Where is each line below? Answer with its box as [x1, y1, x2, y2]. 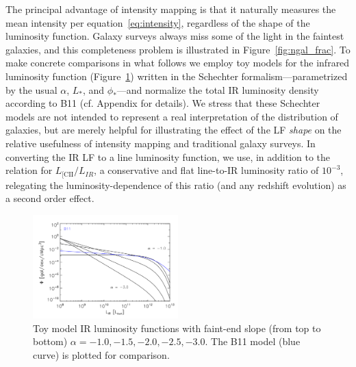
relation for [5, 163, 53, 177]
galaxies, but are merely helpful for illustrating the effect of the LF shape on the [5, 123, 342, 137]
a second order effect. [5, 191, 94, 205]
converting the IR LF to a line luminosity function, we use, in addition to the [5, 149, 331, 164]
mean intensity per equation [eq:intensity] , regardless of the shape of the [5, 15, 310, 29]
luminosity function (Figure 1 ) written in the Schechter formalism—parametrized [5, 68, 348, 83]
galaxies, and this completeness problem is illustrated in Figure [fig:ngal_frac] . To [5, 42, 351, 56]
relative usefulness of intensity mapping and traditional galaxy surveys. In [5, 136, 316, 150]
